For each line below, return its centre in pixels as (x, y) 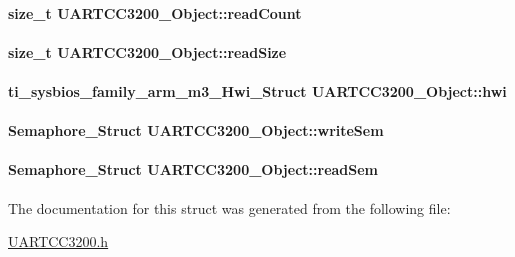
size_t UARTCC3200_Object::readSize (147, 51)
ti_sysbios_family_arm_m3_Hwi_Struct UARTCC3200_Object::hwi (257, 90)
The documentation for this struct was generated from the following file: (229, 207)
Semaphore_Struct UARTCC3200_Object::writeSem (196, 130)
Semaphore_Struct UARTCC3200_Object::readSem (193, 169)
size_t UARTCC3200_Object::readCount (155, 12)
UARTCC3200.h (58, 241)
